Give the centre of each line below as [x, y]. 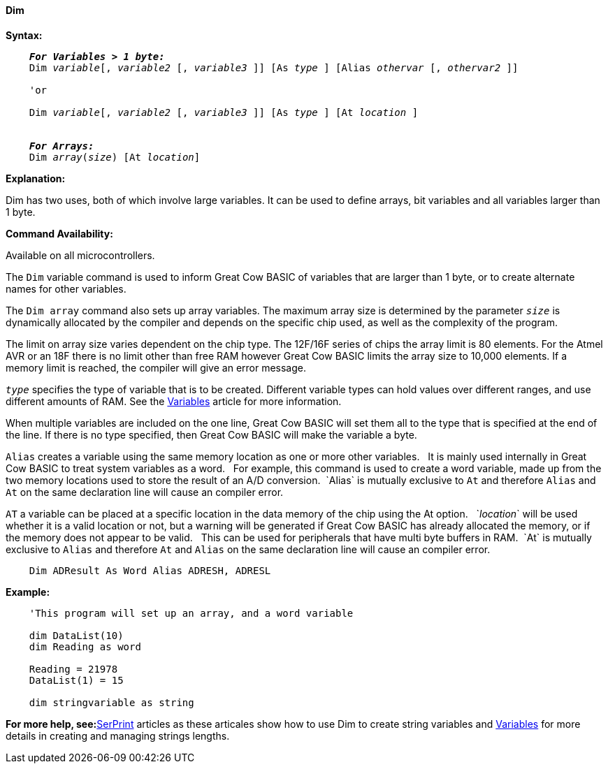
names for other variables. [66, 288]
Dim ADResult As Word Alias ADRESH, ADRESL [150, 570]
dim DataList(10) [76, 635]
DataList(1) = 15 [76, 680]
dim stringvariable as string [111, 702]
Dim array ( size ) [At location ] [115, 157]
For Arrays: [61, 146]
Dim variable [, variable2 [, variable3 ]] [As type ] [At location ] [224, 112]
